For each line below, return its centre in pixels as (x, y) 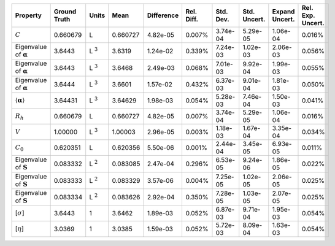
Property (29, 15)
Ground (65, 11)
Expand (283, 11)
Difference (163, 15)
